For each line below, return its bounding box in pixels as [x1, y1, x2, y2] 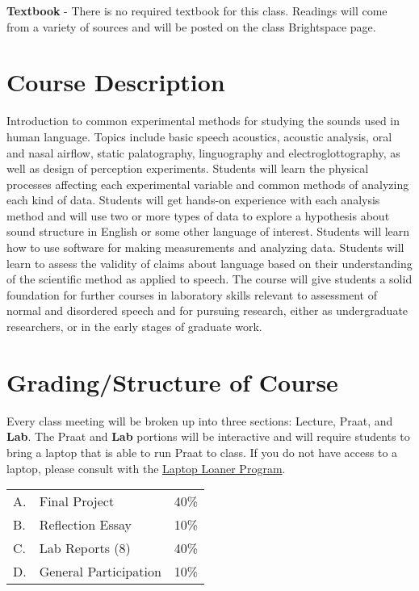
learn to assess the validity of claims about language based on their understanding [6, 254, 413, 271]
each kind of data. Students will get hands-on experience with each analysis [6, 191, 380, 208]
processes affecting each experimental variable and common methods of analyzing [6, 175, 409, 192]
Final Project [39, 492, 115, 511]
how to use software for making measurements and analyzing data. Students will [6, 239, 404, 256]
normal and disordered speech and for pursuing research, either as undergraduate [6, 302, 409, 319]
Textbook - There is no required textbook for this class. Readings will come [6, 2, 388, 19]
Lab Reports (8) [39, 539, 131, 558]
